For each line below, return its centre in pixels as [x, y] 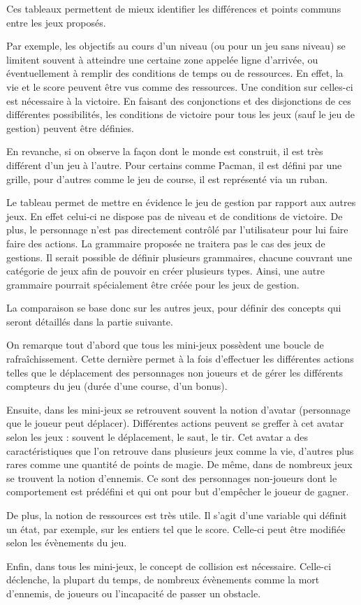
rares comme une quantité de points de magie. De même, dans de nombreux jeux [179, 464]
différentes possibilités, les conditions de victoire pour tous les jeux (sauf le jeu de [180, 114]
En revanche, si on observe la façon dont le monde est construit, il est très [165, 151]
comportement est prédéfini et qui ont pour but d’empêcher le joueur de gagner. [178, 491]
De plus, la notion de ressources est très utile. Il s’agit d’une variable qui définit [177, 515]
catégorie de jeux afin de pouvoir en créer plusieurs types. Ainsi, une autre [165, 271]
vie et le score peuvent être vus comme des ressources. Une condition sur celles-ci [180, 86]
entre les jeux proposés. [56, 22]
